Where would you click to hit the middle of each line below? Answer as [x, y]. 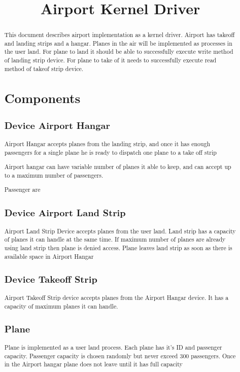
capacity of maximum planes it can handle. [61, 306]
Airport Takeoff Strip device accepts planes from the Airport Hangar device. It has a [116, 298]
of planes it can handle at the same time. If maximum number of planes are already [115, 239]
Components [42, 98]
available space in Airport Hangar [49, 256]
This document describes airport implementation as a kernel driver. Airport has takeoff [119, 35]
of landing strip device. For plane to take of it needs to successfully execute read [110, 60]
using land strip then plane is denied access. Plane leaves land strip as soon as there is [118, 247]
